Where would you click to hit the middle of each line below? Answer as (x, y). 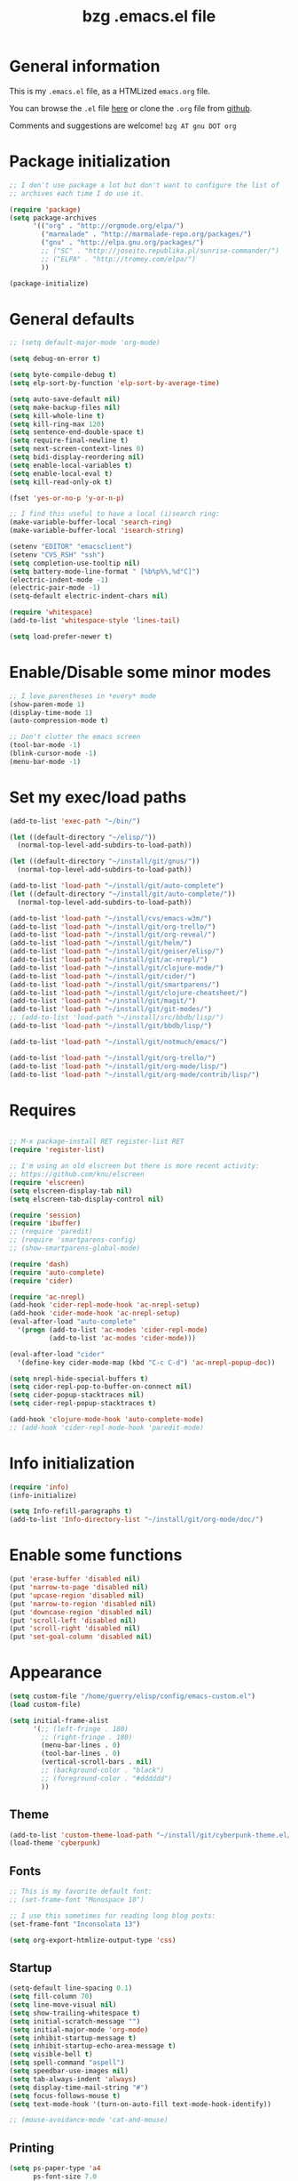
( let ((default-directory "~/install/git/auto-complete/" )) (123, 894)
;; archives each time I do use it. (77, 193)
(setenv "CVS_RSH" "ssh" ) (57, 555)
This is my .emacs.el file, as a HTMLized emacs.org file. (110, 91)
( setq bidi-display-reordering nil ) (77, 457)
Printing (32, 2148)
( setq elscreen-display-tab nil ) (71, 1191)
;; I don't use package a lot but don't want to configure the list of (144, 185)
